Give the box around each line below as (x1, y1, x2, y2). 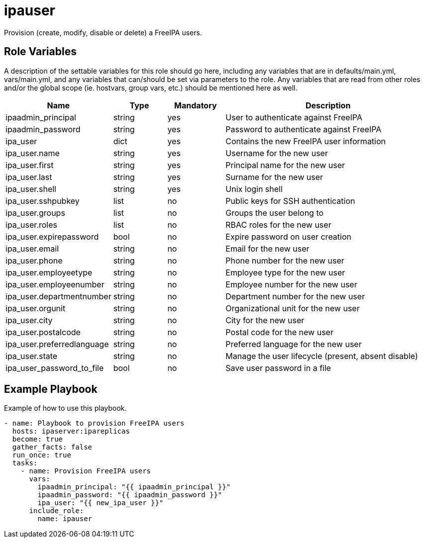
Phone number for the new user (225, 255, 344, 266)
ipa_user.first (5, 160, 54, 170)
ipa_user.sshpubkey (5, 195, 80, 206)
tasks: (12, 459, 38, 467)
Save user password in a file (225, 362, 331, 373)
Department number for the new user (225, 291, 365, 301)
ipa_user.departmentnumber (5, 291, 111, 301)
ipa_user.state (5, 351, 58, 361)
